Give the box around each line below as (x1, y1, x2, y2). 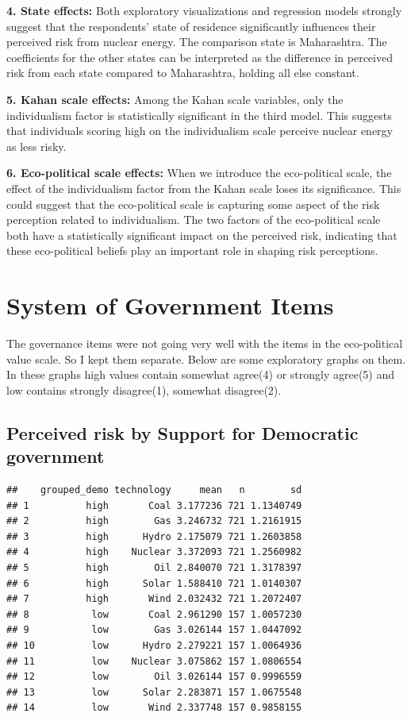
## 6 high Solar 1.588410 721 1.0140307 (6, 577, 302, 589)
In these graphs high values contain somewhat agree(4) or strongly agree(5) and (6, 366, 395, 383)
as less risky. (6, 137, 67, 154)
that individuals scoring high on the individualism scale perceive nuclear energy (6, 122, 394, 139)
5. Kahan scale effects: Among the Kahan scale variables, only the (6, 91, 344, 107)
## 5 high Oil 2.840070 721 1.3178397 (6, 561, 302, 573)
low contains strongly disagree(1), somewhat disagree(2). (6, 381, 282, 398)
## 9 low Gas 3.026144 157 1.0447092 (6, 624, 302, 636)
